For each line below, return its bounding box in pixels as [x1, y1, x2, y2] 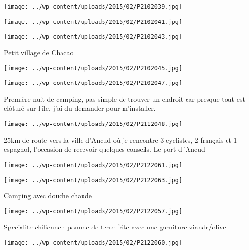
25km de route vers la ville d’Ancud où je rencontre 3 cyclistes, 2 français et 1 [4, 134, 237, 145]
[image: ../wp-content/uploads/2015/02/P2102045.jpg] [4, 64, 183, 72]
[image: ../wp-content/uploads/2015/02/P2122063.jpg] [4, 176, 183, 184]
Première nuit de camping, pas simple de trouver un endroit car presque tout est [4, 93, 245, 104]
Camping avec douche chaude [4, 190, 92, 201]
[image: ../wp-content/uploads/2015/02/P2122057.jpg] [4, 208, 183, 215]
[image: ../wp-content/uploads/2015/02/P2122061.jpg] [4, 161, 183, 168]
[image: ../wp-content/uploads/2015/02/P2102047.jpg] [4, 80, 183, 87]
